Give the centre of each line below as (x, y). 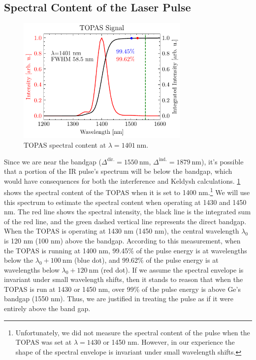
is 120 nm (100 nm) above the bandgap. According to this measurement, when (122, 240)
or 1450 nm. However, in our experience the (169, 342)
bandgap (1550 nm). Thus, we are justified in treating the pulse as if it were (119, 299)
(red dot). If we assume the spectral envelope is (172, 269)
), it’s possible (222, 161)
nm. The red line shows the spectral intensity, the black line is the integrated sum (128, 212)
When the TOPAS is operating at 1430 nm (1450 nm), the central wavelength (122, 231)
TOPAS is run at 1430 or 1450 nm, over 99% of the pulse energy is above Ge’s (122, 289)
